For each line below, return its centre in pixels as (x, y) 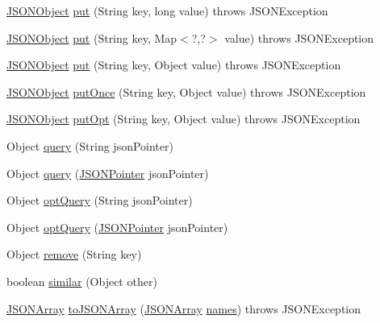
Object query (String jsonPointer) (90, 145)
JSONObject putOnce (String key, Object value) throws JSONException (186, 91)
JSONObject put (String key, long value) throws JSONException (167, 10)
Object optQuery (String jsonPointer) (100, 200)
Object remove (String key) (74, 254)
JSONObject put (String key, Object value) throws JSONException (174, 65)
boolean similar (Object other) (82, 281)
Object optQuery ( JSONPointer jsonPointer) (117, 227)
